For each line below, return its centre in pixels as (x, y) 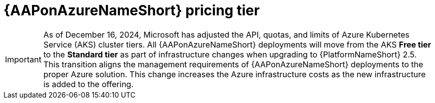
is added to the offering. (88, 84)
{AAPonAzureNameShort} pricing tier (132, 10)
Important (23, 59)
